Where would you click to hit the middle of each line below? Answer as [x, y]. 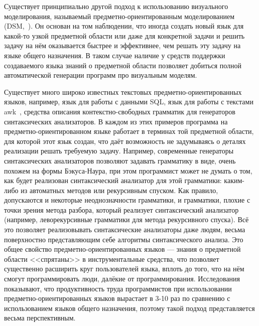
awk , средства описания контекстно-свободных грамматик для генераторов [120, 111]
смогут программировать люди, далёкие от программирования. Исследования [122, 279]
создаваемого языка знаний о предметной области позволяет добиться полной [123, 65]
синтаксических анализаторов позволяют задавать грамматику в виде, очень [120, 160]
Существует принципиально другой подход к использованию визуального [116, 6]
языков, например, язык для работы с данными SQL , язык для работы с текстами [129, 102]
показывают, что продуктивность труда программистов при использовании [118, 288]
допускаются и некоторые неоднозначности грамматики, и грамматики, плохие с [127, 200]
